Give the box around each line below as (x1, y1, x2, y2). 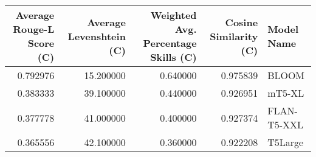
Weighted (150, 8, 197, 22)
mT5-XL (267, 86, 304, 100)
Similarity (210, 29, 258, 43)
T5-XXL (267, 117, 304, 131)
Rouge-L (13, 22, 55, 36)
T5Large (267, 135, 304, 149)
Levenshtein (67, 29, 126, 43)
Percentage (143, 36, 197, 50)
